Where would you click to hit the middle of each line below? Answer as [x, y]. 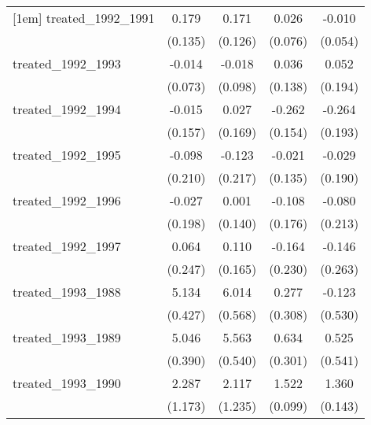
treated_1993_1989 [67, 337]
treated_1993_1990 [67, 383]
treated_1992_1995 [67, 155]
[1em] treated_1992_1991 [84, 18]
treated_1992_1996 [67, 200]
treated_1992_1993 [67, 63]
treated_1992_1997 [67, 246]
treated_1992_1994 [67, 109]
